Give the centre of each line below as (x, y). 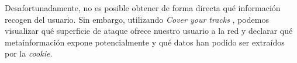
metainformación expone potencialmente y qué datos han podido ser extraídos (145, 42)
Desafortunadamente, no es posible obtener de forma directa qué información (143, 8)
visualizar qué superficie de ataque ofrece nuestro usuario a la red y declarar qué (149, 31)
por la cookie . (29, 53)
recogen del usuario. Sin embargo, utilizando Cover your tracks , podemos (137, 19)
